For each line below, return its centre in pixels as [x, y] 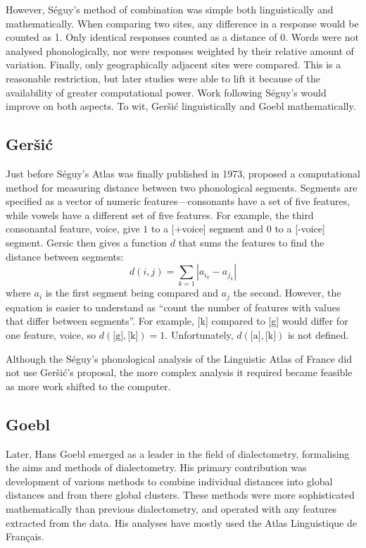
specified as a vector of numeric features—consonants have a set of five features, [178, 201]
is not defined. [318, 335]
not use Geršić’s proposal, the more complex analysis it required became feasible [179, 372]
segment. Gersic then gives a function [87, 242]
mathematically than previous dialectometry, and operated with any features [171, 509]
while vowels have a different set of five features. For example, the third [160, 214]
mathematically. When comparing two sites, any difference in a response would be [182, 23]
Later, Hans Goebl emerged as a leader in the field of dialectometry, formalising [178, 453]
